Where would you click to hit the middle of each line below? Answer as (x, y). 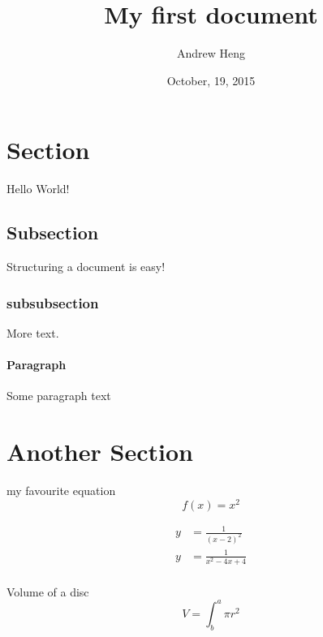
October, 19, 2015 (211, 80)
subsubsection (53, 302)
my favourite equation (61, 490)
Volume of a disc (48, 591)
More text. (33, 332)
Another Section (100, 452)
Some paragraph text (59, 396)
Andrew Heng (211, 53)
